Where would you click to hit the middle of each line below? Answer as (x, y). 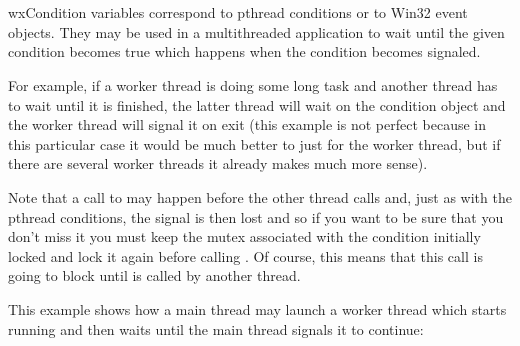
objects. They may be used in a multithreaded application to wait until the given (256, 31)
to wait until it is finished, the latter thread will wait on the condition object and (257, 104)
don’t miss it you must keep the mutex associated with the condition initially (244, 236)
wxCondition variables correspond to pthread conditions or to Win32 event (238, 12)
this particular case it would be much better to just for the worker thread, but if (254, 143)
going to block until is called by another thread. (154, 275)
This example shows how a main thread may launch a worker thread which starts (257, 308)
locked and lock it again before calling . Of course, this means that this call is (245, 255)
